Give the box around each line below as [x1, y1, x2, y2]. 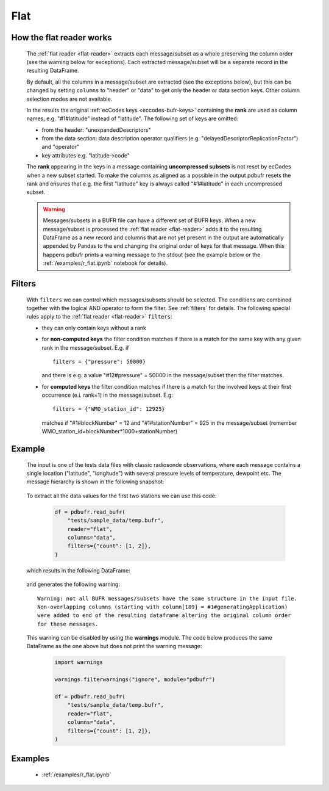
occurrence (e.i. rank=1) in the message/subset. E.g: [41, 391, 174, 399]
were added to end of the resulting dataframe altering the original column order [37, 612, 291, 619]
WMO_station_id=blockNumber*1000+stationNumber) [41, 428, 178, 435]
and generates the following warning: [26, 580, 120, 588]
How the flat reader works [11, 32, 112, 43]
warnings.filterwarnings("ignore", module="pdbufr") [54, 676, 216, 683]
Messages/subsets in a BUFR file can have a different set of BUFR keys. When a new [43, 217, 256, 224]
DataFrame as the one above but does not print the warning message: [26, 643, 202, 650]
